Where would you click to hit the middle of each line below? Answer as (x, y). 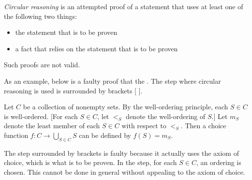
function (16, 135)
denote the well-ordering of (166, 116)
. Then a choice (203, 126)
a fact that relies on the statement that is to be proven (96, 48)
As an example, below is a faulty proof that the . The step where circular (112, 81)
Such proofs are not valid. (42, 65)
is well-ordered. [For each (41, 116)
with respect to (144, 126)
